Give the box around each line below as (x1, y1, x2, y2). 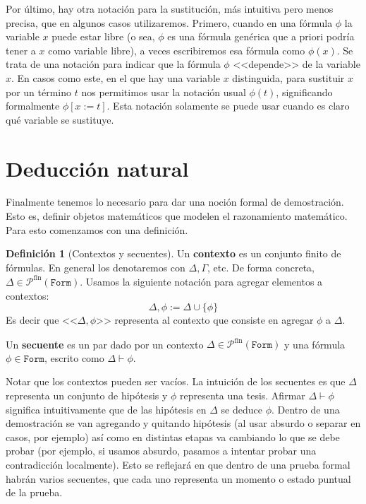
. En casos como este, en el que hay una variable (11, 70, 220, 85)
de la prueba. (6, 485, 63, 500)
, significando (276, 84, 333, 99)
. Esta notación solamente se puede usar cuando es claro (106, 98, 350, 113)
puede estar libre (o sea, (51, 29, 155, 44)
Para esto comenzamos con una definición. (6, 222, 188, 237)
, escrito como (44, 350, 104, 365)
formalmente (6, 98, 60, 113)
